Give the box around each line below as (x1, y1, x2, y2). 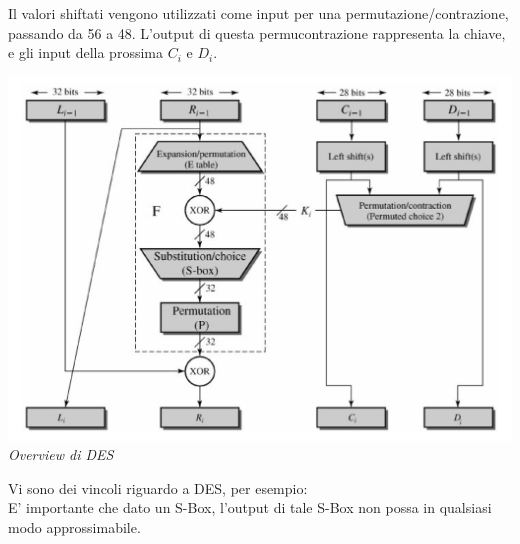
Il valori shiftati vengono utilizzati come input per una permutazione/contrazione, (8, 3, 509, 23)
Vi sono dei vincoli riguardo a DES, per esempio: (8, 477, 308, 498)
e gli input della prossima (8, 42, 163, 63)
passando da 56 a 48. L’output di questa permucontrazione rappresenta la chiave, (8, 22, 506, 43)
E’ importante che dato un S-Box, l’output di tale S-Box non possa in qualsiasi (8, 497, 492, 518)
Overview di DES (8, 444, 114, 465)
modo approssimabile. (8, 516, 141, 537)
